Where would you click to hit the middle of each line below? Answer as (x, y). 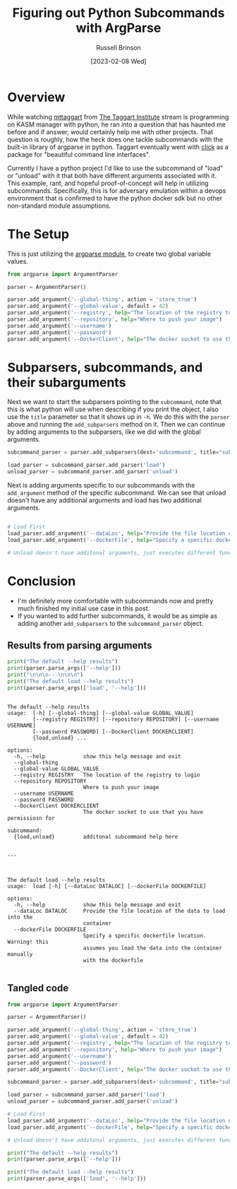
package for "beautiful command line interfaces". (79, 154)
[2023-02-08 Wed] (119, 61)
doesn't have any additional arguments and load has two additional (105, 500)
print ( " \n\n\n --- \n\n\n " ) (45, 675)
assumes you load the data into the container (152, 948)
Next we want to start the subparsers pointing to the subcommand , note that (115, 402)
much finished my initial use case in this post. (84, 608)
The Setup (38, 234)
